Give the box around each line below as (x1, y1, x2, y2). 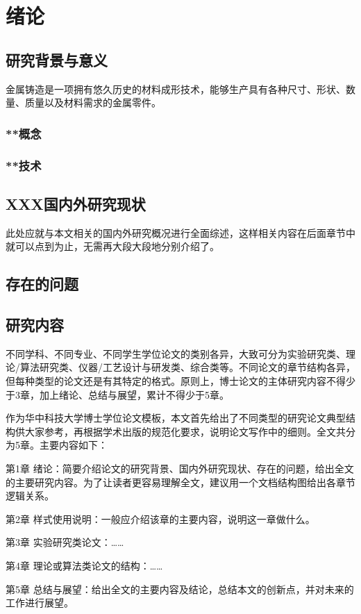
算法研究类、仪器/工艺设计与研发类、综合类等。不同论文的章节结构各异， (19, 360, 355, 374)
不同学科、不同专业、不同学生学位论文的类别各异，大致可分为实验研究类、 (6, 346, 346, 360)
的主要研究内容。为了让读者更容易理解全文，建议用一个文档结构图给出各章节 (6, 474, 355, 489)
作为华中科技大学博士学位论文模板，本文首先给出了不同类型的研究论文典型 (6, 410, 346, 425)
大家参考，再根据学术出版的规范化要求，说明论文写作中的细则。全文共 (24, 424, 346, 438)
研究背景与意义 (6, 49, 108, 70)
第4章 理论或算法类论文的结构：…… (6, 558, 163, 572)
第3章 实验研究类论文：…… (6, 535, 124, 549)
